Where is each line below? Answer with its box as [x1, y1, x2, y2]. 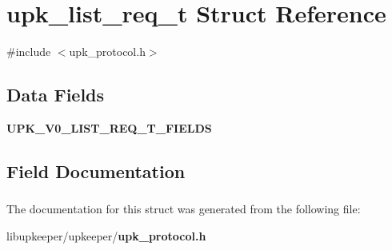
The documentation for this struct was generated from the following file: [6, 200, 361, 217]
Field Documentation [6, 158, 186, 183]
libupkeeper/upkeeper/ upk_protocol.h [6, 227, 206, 244]
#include [6, 43, 51, 60]
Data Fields [6, 82, 105, 107]
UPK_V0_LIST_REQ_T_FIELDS [6, 119, 212, 136]
